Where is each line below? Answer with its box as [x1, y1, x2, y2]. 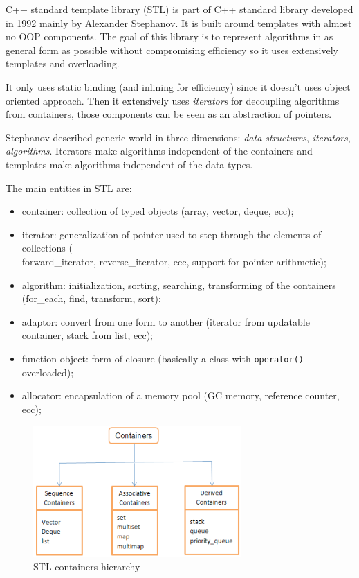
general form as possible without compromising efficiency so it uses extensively [6, 42, 338, 57]
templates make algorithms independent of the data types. [6, 157, 253, 171]
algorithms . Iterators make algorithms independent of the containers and [6, 143, 313, 158]
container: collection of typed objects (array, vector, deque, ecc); [21, 204, 294, 218]
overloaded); [21, 365, 74, 379]
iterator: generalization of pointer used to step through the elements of [21, 227, 322, 241]
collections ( [21, 240, 73, 255]
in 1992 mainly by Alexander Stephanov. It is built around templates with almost [6, 15, 352, 30]
